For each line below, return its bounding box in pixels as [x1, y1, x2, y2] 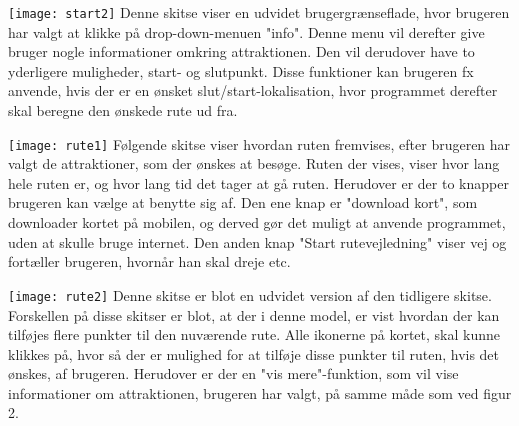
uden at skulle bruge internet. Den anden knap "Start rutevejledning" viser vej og [8, 231, 507, 252]
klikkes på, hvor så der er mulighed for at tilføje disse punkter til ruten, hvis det [8, 343, 500, 364]
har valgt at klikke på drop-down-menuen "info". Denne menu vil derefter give [8, 21, 485, 42]
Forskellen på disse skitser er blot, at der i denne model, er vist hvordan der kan [8, 304, 500, 325]
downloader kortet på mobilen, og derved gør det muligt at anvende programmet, [8, 212, 506, 233]
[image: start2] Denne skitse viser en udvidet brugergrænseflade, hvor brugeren [8, 2, 510, 22]
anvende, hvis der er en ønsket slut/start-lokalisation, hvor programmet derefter [8, 80, 498, 101]
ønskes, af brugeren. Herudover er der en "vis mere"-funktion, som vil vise [8, 363, 459, 384]
